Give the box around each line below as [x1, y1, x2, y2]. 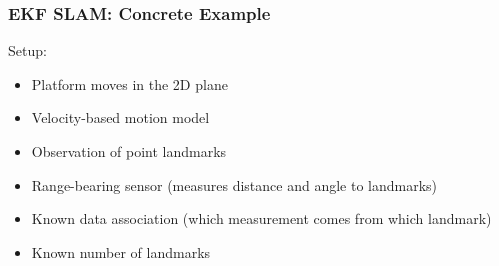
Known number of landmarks [31, 241, 211, 262]
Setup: [8, 40, 47, 61]
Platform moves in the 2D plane [31, 73, 228, 94]
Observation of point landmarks [31, 141, 227, 161]
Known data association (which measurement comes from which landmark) [31, 208, 492, 229]
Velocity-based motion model [31, 107, 210, 128]
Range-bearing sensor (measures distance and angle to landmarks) [31, 174, 438, 195]
